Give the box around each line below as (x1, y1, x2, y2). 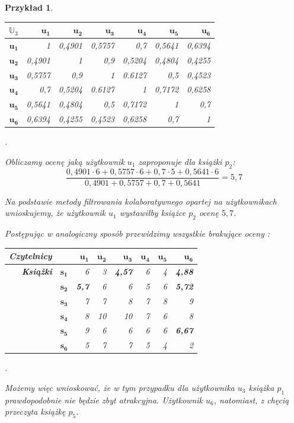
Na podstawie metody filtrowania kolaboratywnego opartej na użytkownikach (5, 195, 277, 207)
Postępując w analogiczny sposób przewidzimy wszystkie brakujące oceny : (5, 227, 270, 240)
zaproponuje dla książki (138, 155, 222, 167)
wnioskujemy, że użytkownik (5, 206, 106, 219)
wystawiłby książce (119, 206, 186, 219)
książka (248, 381, 274, 393)
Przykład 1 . (5, 1, 53, 13)
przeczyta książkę (5, 405, 66, 418)
